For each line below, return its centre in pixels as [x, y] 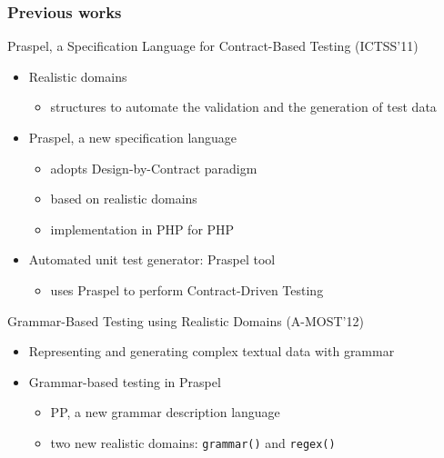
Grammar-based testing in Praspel [125, 381]
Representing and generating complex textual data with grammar [212, 351]
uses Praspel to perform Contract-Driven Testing [187, 289]
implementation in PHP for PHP [142, 229]
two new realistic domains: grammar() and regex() [193, 442]
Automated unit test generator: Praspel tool [152, 259]
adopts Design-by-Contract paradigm [154, 168]
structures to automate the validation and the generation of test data [243, 107]
